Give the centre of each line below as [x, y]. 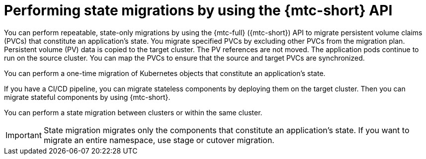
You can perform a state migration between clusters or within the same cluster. [133, 112]
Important [24, 135]
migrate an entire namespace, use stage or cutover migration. [159, 140]
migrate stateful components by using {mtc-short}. [87, 97]
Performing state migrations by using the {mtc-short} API [198, 10]
